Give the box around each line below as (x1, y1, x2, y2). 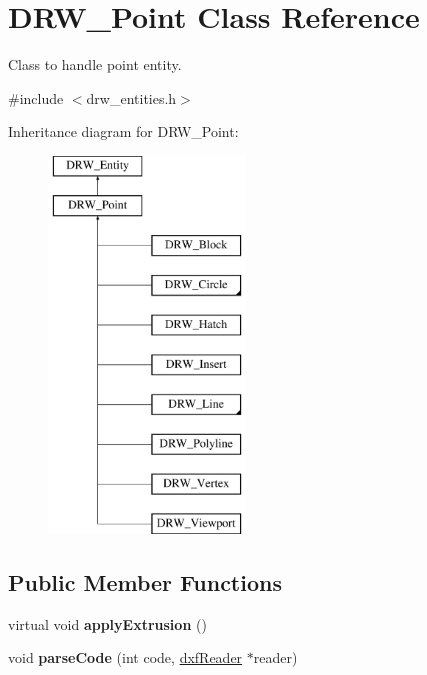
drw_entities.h (86, 87, 177, 108)
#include (8, 87, 64, 108)
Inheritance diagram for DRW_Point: (8, 121, 239, 142)
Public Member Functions (8, 566, 282, 597)
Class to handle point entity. (8, 54, 182, 75)
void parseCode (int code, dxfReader (8, 647, 243, 668)
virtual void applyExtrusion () (8, 613, 207, 634)
